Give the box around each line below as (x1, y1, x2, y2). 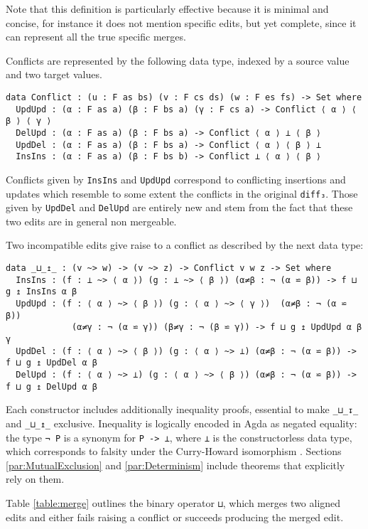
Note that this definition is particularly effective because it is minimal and (6, 1, 329, 16)
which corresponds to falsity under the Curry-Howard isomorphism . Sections (6, 444, 342, 459)
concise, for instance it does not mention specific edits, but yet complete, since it (6, 15, 357, 30)
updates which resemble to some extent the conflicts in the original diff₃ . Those (6, 186, 358, 201)
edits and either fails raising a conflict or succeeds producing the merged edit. (6, 509, 344, 524)
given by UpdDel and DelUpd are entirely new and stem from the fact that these (6, 200, 353, 215)
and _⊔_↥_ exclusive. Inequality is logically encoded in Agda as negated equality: (6, 415, 357, 430)
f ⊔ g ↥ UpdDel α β (6, 358, 97, 368)
